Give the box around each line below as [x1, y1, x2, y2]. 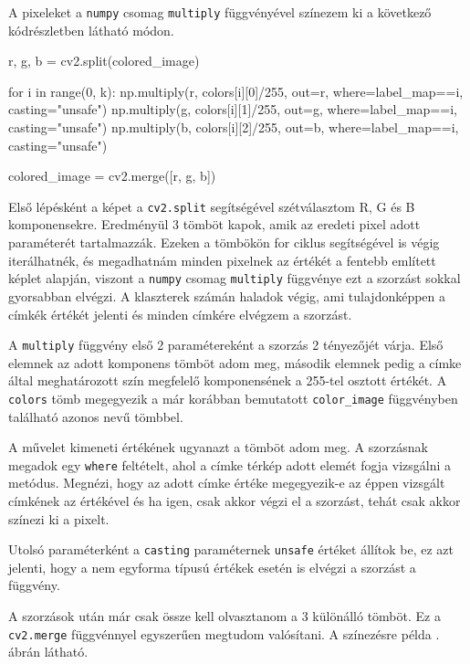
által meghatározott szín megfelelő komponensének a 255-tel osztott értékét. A [8, 371, 447, 390]
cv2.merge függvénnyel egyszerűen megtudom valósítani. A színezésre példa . [8, 624, 440, 643]
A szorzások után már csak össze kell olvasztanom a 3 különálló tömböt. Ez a [8, 606, 441, 626]
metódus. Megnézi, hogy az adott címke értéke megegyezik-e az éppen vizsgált [8, 473, 445, 492]
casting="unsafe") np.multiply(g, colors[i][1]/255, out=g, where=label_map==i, [8, 100, 457, 119]
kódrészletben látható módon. [8, 20, 174, 39]
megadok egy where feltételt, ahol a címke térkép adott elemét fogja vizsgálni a [8, 455, 452, 474]
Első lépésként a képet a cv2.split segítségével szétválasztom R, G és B [8, 196, 415, 216]
